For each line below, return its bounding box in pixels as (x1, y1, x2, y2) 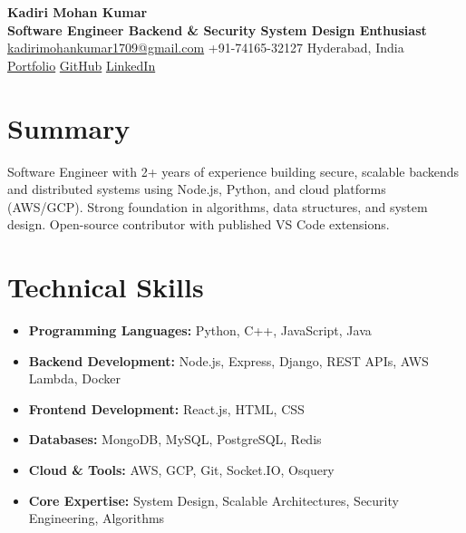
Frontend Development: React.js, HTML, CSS (28, 399, 305, 418)
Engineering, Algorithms (28, 509, 165, 528)
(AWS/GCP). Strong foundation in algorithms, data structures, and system (7, 197, 428, 216)
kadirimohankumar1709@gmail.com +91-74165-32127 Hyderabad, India (7, 38, 404, 57)
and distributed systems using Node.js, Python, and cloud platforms (7, 179, 386, 199)
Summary (7, 109, 131, 146)
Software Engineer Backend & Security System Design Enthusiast (7, 20, 427, 39)
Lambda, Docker (28, 369, 121, 388)
